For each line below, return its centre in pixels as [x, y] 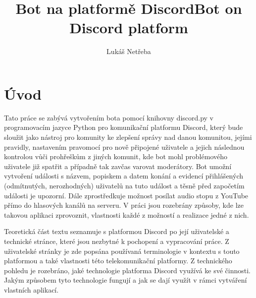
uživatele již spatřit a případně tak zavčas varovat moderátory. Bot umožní [118, 166]
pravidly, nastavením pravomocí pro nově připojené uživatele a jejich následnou [124, 147]
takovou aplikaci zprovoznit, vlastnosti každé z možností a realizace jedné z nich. [127, 214]
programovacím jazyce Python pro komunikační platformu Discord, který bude [124, 127]
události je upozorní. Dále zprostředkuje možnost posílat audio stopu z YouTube [126, 195]
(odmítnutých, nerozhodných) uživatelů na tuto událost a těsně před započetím [124, 185]
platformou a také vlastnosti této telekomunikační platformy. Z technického [118, 261]
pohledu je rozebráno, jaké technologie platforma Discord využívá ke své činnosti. [127, 270]
